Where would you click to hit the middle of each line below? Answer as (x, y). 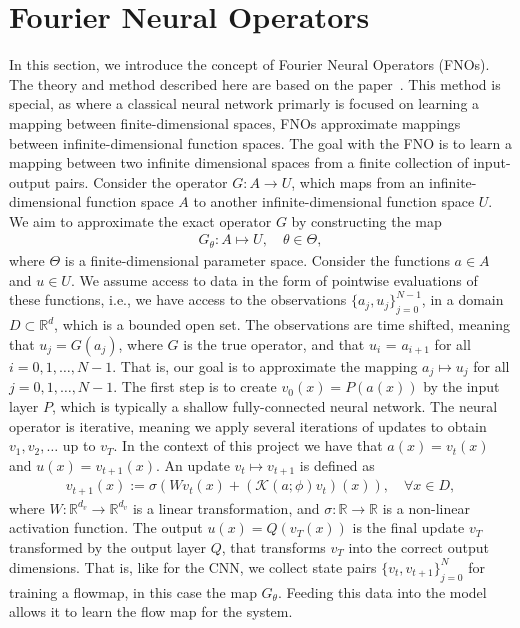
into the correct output (418, 546)
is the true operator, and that (274, 343)
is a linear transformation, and (226, 507)
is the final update (408, 527)
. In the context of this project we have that (248, 445)
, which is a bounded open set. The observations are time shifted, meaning (282, 324)
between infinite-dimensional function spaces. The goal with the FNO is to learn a (260, 142)
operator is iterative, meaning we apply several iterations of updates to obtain (248, 425)
